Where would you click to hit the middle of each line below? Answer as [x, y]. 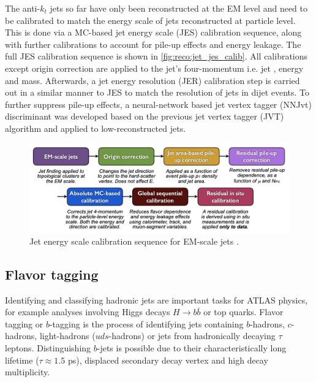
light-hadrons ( [67, 336]
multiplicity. [28, 372]
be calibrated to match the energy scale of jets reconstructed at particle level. [150, 20]
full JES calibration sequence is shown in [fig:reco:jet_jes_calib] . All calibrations [156, 56]
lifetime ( [22, 360]
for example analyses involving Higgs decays [88, 312]
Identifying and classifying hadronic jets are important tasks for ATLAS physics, [156, 300]
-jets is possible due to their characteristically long [192, 348]
